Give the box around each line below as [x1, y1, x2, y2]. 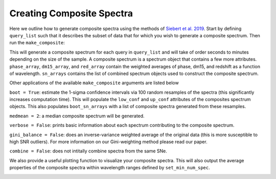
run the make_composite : [9, 40, 65, 46]
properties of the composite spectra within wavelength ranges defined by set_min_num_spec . [9, 165, 210, 171]
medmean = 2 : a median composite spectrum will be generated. [9, 113, 145, 119]
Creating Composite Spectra [9, 8, 133, 19]
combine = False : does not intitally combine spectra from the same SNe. [9, 148, 167, 154]
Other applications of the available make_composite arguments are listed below [9, 80, 179, 86]
